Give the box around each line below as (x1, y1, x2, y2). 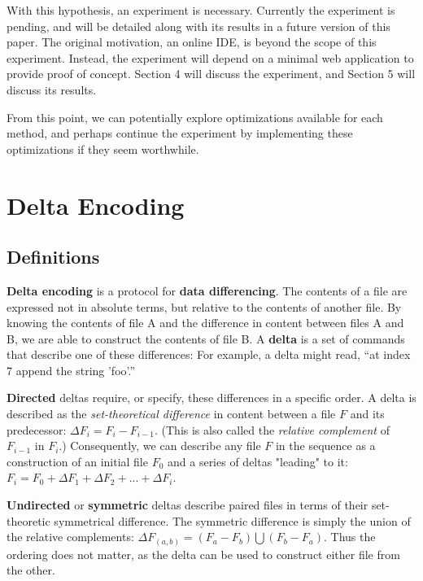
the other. (7, 561, 55, 579)
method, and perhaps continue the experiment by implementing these (7, 124, 353, 142)
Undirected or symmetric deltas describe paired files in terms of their (7, 496, 368, 513)
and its (350, 405, 385, 422)
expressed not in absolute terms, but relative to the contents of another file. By (7, 298, 402, 315)
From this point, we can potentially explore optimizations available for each (7, 108, 383, 125)
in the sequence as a (275, 437, 376, 454)
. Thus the (324, 528, 376, 545)
